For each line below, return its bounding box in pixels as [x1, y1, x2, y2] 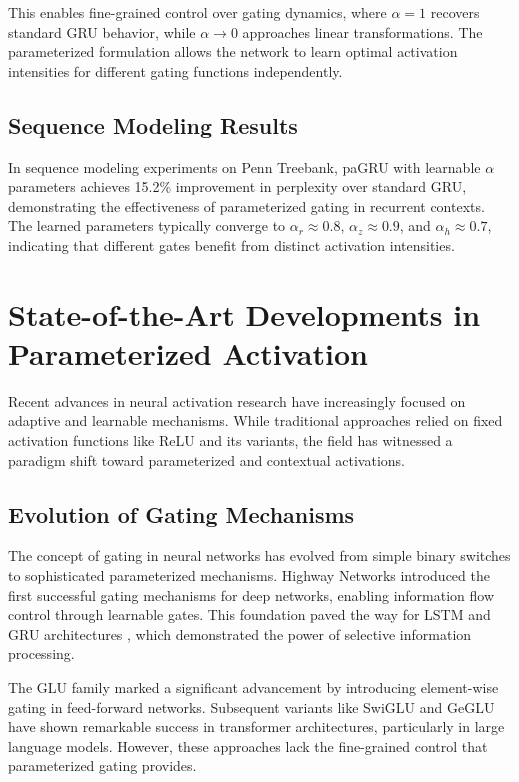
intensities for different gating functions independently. [8, 60, 343, 81]
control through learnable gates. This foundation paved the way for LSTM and [8, 604, 491, 625]
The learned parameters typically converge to [8, 215, 286, 236]
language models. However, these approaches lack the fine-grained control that [8, 735, 488, 756]
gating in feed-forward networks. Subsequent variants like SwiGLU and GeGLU [8, 696, 495, 717]
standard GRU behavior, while [8, 21, 196, 42]
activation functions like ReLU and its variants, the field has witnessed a [8, 430, 453, 451]
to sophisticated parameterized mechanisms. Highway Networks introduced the [8, 565, 490, 586]
